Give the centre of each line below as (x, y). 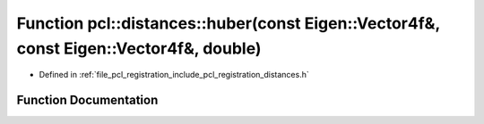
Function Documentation (87, 100)
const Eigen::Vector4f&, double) (139, 48)
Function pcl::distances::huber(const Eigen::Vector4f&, (229, 23)
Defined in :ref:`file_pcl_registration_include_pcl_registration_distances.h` (174, 75)
